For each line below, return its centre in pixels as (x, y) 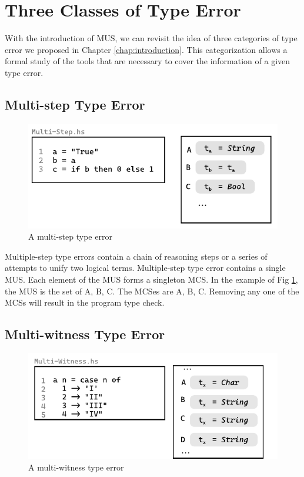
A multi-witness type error (76, 467)
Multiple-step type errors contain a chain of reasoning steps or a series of (136, 256)
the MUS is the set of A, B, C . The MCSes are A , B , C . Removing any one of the (152, 291)
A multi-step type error (70, 236)
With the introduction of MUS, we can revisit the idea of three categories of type (151, 38)
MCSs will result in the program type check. (85, 302)
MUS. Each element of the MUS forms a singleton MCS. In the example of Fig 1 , (151, 279)
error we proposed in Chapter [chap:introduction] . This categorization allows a (146, 49)
